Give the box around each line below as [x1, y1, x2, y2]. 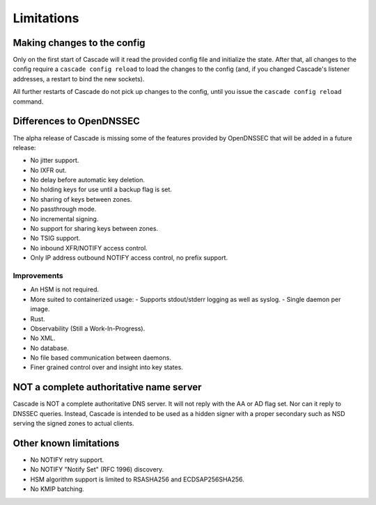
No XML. [30, 334, 56, 342]
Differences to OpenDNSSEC [13, 115, 141, 127]
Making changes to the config [13, 37, 146, 49]
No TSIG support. [30, 234, 81, 243]
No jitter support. [30, 157, 79, 165]
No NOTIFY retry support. [30, 456, 104, 464]
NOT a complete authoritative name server [13, 381, 202, 393]
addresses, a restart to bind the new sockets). [13, 74, 145, 83]
